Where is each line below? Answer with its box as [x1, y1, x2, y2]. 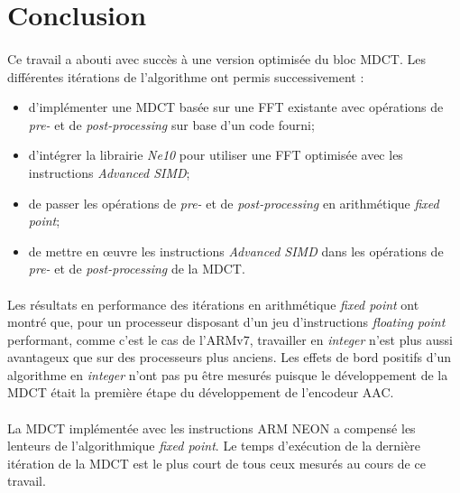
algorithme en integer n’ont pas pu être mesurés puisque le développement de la [7, 365, 448, 384]
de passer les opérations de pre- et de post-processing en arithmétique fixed [28, 193, 439, 212]
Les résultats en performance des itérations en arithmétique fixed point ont [7, 294, 419, 313]
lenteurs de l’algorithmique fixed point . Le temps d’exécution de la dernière [7, 436, 420, 455]
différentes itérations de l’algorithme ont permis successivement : [7, 67, 364, 86]
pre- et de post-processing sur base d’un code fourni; [28, 115, 315, 134]
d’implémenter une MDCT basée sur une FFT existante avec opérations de [28, 98, 444, 116]
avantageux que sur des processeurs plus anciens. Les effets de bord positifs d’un [7, 348, 451, 367]
